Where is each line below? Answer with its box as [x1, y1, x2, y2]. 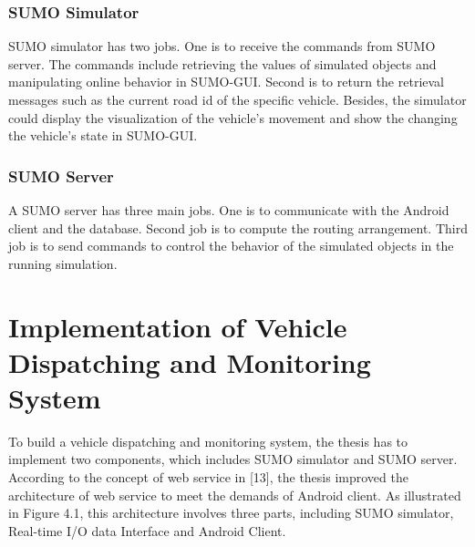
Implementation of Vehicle [8, 307, 347, 345]
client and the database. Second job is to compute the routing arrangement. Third [8, 218, 468, 237]
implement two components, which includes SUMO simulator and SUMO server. [8, 449, 458, 469]
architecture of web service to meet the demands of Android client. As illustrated [8, 485, 461, 504]
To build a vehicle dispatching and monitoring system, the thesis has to [8, 431, 408, 450]
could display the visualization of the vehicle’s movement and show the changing [8, 108, 458, 127]
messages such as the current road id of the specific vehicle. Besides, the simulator [8, 90, 467, 108]
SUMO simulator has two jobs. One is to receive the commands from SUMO [8, 36, 436, 56]
